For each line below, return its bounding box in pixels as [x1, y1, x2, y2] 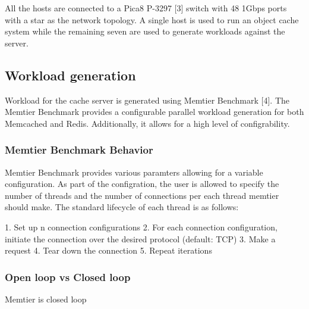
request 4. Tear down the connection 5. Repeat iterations [5, 244, 212, 257]
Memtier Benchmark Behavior [5, 142, 153, 157]
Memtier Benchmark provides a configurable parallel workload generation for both [5, 105, 304, 118]
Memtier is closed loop [5, 292, 87, 305]
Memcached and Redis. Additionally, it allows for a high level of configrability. [5, 117, 290, 129]
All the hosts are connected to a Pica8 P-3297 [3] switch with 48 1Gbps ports [5, 2, 287, 14]
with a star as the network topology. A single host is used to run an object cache [5, 13, 299, 26]
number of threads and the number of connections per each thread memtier [5, 189, 279, 201]
